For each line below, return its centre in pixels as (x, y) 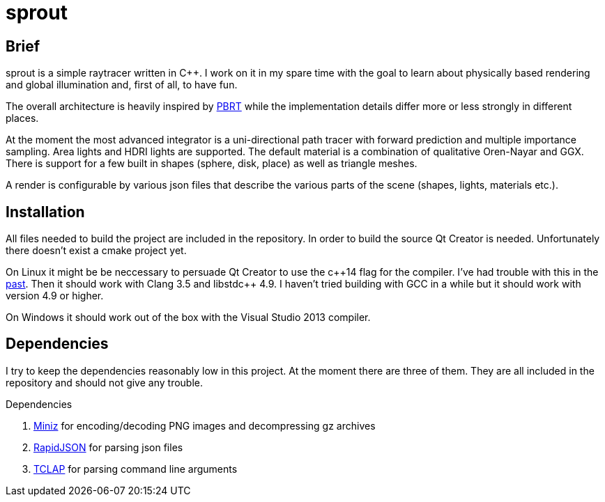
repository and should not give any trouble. (105, 382)
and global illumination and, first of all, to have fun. (122, 85)
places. (22, 118)
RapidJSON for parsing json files (108, 447)
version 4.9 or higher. (55, 296)
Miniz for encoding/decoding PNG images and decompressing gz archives (205, 425)
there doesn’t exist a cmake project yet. (96, 251)
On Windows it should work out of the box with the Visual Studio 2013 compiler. (188, 317)
